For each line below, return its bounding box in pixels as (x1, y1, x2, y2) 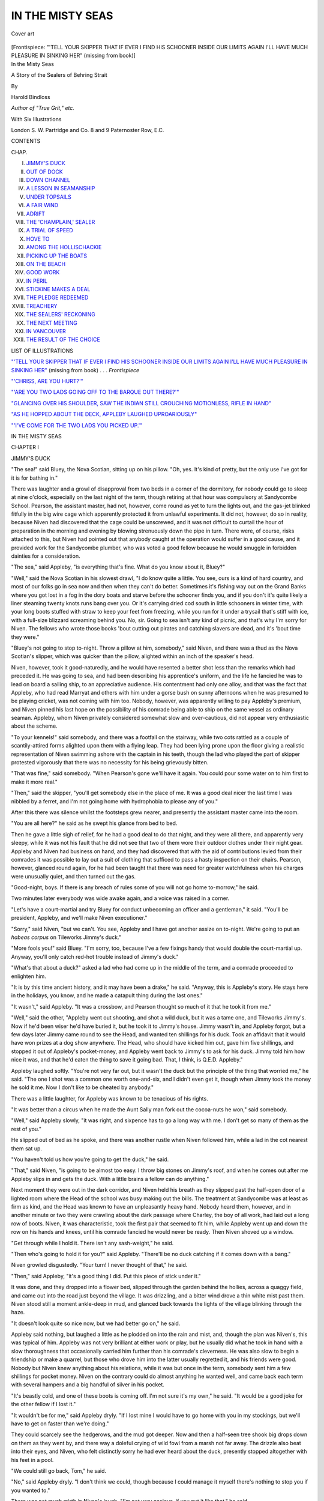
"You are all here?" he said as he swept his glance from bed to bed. (11, 820, 178, 827)
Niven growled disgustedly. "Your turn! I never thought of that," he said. (11, 1261, 188, 1269)
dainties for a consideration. (11, 552, 80, 560)
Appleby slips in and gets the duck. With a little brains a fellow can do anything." (11, 1175, 209, 1182)
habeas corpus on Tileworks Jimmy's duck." (11, 934, 121, 941)
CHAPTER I (11, 444, 39, 451)
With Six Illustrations (11, 115, 62, 122)
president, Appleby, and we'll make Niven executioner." (11, 914, 148, 922)
